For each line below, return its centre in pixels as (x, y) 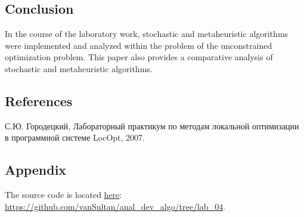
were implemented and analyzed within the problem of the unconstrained (139, 45)
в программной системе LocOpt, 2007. (75, 137)
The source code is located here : (63, 195)
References (39, 100)
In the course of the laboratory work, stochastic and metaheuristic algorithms (147, 34)
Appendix (36, 170)
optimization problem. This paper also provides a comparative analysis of (139, 57)
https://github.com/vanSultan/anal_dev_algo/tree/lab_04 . (115, 206)
